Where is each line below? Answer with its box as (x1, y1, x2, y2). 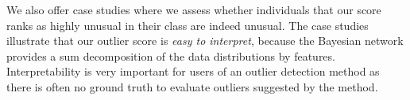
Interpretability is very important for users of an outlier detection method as (6, 63, 380, 80)
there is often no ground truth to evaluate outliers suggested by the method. (6, 78, 378, 94)
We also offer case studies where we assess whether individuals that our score (6, 2, 381, 17)
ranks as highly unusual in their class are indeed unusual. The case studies (6, 17, 369, 33)
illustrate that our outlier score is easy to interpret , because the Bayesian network (6, 32, 404, 49)
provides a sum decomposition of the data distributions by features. (6, 47, 335, 64)
